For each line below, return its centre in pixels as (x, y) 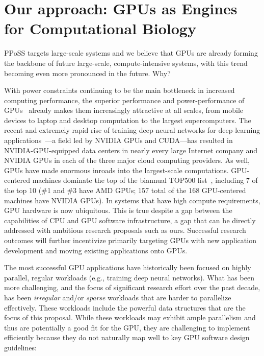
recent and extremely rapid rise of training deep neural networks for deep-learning (132, 130)
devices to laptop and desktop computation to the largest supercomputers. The (128, 120)
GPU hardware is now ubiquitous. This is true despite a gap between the (118, 210)
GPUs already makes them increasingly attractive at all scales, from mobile (124, 110)
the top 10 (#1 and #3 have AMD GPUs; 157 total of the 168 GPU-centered (125, 190)
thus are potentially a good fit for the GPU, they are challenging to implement (127, 327)
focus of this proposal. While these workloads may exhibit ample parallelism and (130, 317)
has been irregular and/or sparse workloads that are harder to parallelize (118, 297)
